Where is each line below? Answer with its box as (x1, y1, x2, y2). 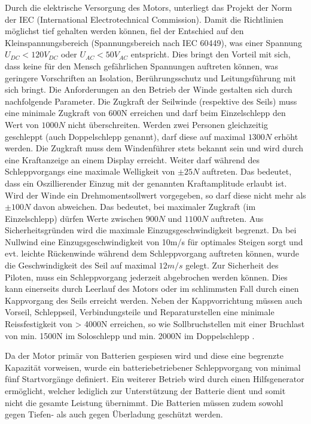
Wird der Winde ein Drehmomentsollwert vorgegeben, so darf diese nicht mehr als (5, 188, 306, 201)
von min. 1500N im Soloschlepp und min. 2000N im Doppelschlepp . (5, 329, 255, 341)
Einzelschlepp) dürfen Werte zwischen (5, 212, 144, 224)
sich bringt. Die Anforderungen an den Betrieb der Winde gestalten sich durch (5, 83, 292, 96)
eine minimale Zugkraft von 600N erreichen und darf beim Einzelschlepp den (5, 106, 286, 119)
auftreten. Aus (211, 212, 264, 224)
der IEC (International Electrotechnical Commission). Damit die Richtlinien (5, 13, 283, 25)
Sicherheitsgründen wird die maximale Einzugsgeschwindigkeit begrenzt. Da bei (5, 224, 297, 236)
